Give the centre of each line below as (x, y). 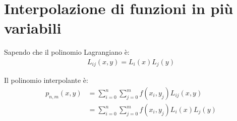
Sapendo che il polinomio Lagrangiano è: (67, 52)
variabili (33, 28)
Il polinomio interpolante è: (46, 80)
